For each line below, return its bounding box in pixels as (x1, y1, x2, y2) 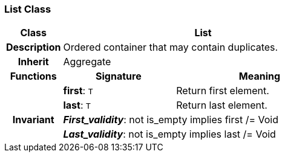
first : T (63, 85, 93, 97)
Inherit (18, 56, 49, 68)
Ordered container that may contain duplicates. (63, 41, 278, 54)
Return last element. (176, 99, 267, 112)
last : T (63, 99, 91, 112)
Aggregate (63, 56, 111, 68)
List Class (4, 3, 51, 15)
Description (6, 41, 61, 54)
